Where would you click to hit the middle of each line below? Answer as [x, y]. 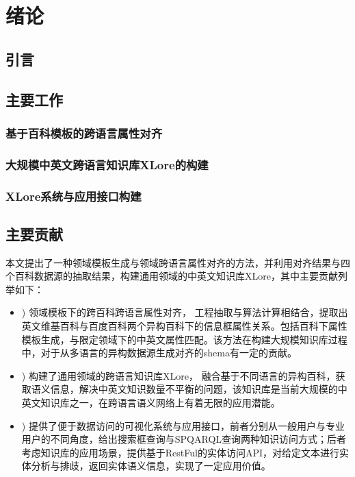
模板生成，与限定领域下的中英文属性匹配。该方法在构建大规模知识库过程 [184, 339]
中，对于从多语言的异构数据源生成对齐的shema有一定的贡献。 [159, 353]
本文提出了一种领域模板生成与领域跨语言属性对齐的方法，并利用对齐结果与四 [178, 262]
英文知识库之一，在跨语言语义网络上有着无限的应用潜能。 [151, 403]
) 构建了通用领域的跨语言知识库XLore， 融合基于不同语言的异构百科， [179, 375]
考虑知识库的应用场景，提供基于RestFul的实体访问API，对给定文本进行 [181, 452]
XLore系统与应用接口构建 [74, 196]
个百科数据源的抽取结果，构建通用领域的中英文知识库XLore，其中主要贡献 [172, 276]
